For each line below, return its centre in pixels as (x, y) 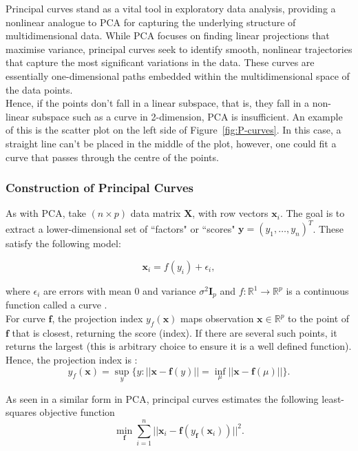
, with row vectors (230, 213)
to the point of (319, 318)
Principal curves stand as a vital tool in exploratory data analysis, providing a (171, 8)
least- (333, 398)
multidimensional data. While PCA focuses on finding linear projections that (168, 35)
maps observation (217, 318)
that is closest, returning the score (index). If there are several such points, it (175, 332)
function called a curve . (56, 305)
